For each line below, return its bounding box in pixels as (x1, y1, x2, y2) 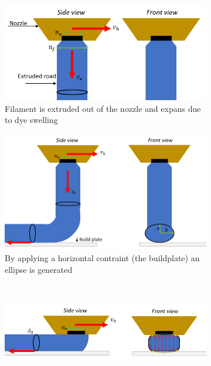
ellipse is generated (5, 263, 73, 275)
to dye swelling (5, 114, 58, 126)
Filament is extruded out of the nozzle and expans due (5, 102, 201, 114)
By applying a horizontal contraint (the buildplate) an (5, 252, 200, 264)
